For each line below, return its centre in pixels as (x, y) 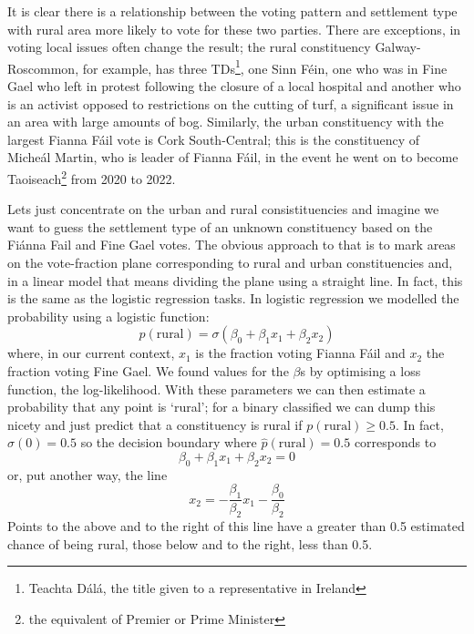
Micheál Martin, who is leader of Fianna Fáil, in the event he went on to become (233, 157)
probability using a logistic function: (108, 316)
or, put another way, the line (88, 474)
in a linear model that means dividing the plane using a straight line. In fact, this (235, 280)
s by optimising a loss (361, 371)
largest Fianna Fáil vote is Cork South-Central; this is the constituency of (214, 139)
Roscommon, (43, 68)
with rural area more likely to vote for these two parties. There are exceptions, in (234, 29)
